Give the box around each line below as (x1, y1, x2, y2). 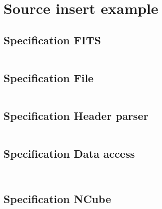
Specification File (3, 70, 94, 85)
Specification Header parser (3, 108, 149, 123)
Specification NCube (3, 191, 111, 206)
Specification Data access (3, 146, 135, 161)
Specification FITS (3, 32, 101, 47)
